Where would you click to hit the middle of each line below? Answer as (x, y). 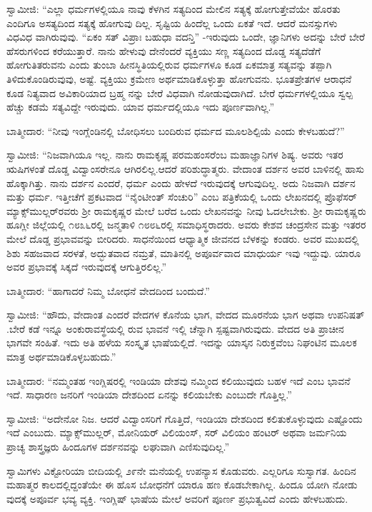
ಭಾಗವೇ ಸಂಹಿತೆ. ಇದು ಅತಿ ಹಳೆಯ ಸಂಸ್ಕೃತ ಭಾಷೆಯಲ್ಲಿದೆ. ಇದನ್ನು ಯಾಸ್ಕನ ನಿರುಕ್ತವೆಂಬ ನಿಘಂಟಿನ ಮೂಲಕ (182, 342)
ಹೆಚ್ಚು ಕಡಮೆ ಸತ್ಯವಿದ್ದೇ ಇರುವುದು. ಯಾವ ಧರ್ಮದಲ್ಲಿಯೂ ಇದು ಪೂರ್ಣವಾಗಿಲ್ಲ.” (141, 107)
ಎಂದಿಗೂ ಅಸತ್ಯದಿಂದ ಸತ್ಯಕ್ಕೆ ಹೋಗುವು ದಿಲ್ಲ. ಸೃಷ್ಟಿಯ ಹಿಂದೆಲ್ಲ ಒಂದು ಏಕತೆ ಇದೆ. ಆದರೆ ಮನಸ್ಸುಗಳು (172, 22)
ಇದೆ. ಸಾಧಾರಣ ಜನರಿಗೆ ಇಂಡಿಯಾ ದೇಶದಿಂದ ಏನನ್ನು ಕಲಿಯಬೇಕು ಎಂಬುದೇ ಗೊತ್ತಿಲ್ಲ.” (149, 395)
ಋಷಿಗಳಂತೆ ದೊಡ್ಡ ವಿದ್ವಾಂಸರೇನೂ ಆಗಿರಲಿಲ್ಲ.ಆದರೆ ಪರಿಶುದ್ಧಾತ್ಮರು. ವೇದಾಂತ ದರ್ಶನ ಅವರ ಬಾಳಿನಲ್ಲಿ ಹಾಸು (186, 168)
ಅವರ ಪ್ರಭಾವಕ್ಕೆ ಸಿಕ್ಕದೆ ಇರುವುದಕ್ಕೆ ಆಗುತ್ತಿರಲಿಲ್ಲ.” (87, 267)
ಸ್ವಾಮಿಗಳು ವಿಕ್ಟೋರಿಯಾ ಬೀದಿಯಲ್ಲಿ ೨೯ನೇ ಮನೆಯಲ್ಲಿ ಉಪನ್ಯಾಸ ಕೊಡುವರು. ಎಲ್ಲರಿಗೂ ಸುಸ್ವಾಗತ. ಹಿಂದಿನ (181, 470)
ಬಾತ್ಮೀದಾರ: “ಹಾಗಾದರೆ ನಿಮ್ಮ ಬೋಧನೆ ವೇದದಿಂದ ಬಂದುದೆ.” (108, 290)
